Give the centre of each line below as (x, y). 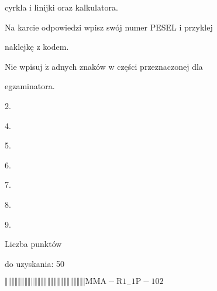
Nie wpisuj (24, 66)
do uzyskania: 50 (35, 263)
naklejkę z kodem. (37, 47)
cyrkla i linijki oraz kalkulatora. (61, 7)
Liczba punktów (33, 244)
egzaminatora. (30, 86)
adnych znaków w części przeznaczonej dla (127, 66)
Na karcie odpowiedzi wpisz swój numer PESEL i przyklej (109, 27)
